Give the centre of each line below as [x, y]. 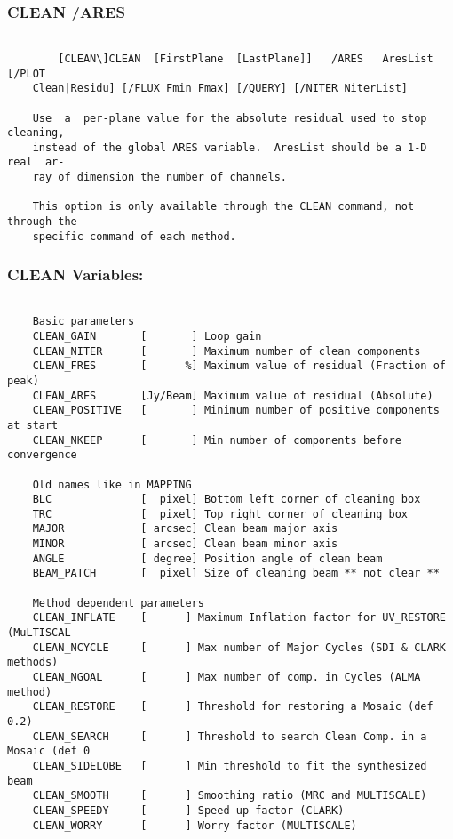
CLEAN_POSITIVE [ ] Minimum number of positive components [236, 411]
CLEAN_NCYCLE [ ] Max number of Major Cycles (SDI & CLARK [239, 647]
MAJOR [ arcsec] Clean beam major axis [185, 529]
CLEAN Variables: [75, 274]
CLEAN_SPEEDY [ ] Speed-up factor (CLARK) [188, 810]
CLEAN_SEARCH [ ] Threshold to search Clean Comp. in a [230, 736]
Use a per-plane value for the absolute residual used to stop [230, 118]
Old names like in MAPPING [112, 484]
